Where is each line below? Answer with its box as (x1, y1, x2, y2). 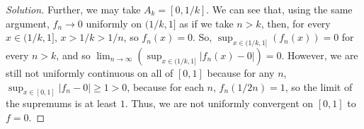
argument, (6, 16, 50, 30)
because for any (207, 65, 275, 80)
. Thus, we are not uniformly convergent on (125, 96, 314, 111)
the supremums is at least (6, 96, 118, 111)
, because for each (127, 79, 204, 94)
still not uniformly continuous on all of (6, 65, 174, 80)
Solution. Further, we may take (6, 2, 141, 16)
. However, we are (281, 47, 358, 62)
